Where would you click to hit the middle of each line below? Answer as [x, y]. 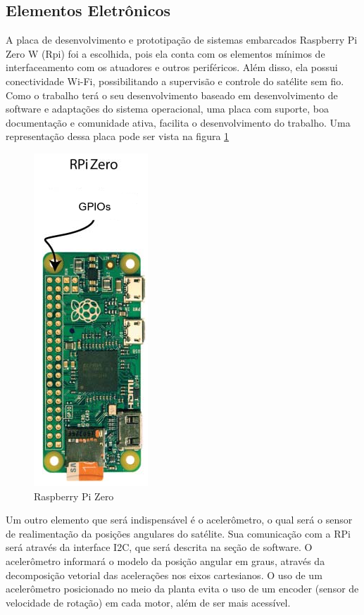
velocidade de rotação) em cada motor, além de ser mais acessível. [148, 602]
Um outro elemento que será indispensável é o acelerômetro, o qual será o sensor [179, 520]
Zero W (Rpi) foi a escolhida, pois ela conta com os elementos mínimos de [165, 53]
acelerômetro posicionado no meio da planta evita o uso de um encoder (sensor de [182, 589]
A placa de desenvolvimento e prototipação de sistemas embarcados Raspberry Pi [182, 40]
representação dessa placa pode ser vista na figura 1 [118, 136]
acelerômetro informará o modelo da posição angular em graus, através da [165, 560]
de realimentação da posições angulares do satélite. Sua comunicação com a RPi [178, 533]
